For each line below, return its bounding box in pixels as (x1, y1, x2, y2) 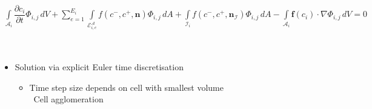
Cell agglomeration (33, 93, 104, 105)
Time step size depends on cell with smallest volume (29, 81, 224, 93)
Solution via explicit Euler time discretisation (15, 60, 184, 73)
